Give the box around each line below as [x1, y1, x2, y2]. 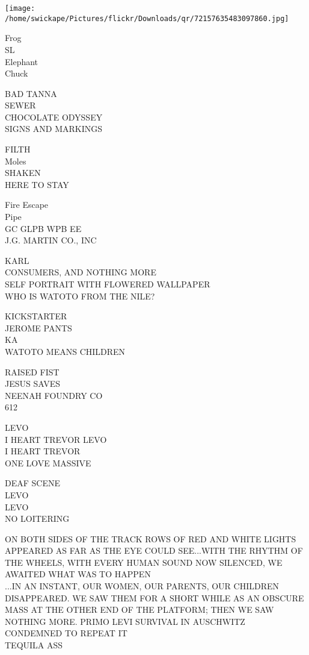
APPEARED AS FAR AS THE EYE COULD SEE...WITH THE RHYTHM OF [5, 544, 303, 557]
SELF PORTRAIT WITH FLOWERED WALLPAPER [5, 278, 210, 290]
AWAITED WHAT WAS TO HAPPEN [5, 568, 151, 580]
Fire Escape [5, 198, 49, 211]
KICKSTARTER [5, 310, 67, 322]
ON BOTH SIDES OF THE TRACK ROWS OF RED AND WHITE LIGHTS [5, 532, 296, 545]
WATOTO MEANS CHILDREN [5, 345, 126, 357]
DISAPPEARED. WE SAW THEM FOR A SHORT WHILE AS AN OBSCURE [5, 591, 304, 604]
